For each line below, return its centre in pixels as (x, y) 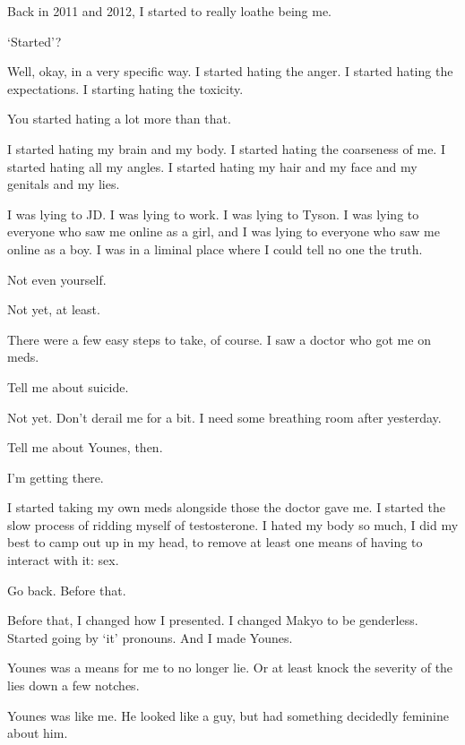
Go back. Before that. (67, 590)
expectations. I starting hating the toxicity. (125, 88)
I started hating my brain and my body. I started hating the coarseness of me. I (226, 148)
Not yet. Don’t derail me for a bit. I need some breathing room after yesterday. (224, 417)
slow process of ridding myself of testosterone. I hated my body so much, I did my (233, 524)
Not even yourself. (57, 279)
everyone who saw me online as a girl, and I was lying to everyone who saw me (224, 231)
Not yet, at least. (54, 309)
